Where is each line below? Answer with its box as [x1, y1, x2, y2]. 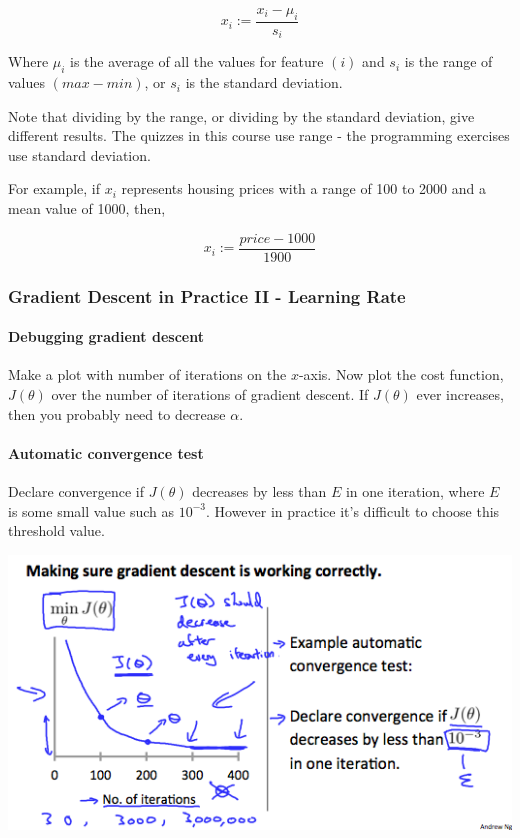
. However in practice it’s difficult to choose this [205, 500, 500, 521]
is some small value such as [8, 500, 174, 521]
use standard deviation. [8, 144, 151, 165]
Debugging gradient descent [8, 326, 204, 347]
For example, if [8, 178, 101, 199]
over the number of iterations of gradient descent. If [51, 383, 369, 404]
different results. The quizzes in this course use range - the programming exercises [8, 125, 510, 146]
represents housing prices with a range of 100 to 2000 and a [121, 178, 486, 199]
